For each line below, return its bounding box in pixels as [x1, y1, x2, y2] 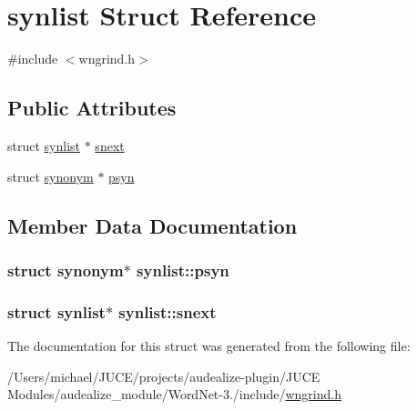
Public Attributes [7, 94, 177, 122]
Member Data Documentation [7, 211, 298, 239]
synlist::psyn [137, 258, 229, 281]
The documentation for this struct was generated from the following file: [7, 335, 411, 355]
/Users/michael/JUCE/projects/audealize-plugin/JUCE [7, 366, 320, 385]
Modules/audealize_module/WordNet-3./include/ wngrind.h [7, 385, 341, 404]
